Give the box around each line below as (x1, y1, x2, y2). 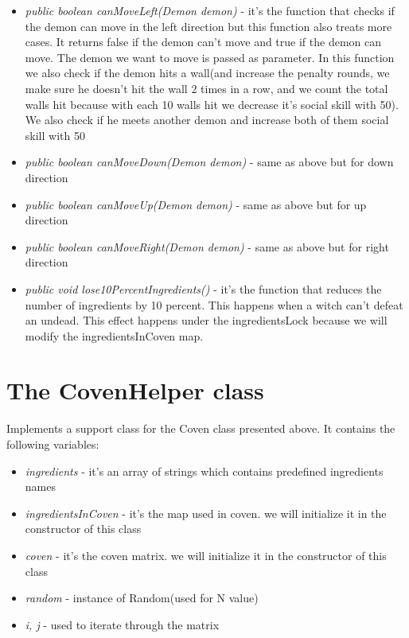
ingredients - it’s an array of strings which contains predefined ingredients (25, 462, 384, 479)
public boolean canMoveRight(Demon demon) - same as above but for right (25, 238, 389, 255)
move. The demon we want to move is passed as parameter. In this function (25, 49, 395, 65)
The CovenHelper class (6, 374, 264, 407)
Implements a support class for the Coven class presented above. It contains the (6, 420, 395, 437)
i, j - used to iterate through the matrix (25, 616, 220, 632)
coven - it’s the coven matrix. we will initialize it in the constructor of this (25, 547, 387, 563)
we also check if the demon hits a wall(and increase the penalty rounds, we (25, 64, 390, 81)
